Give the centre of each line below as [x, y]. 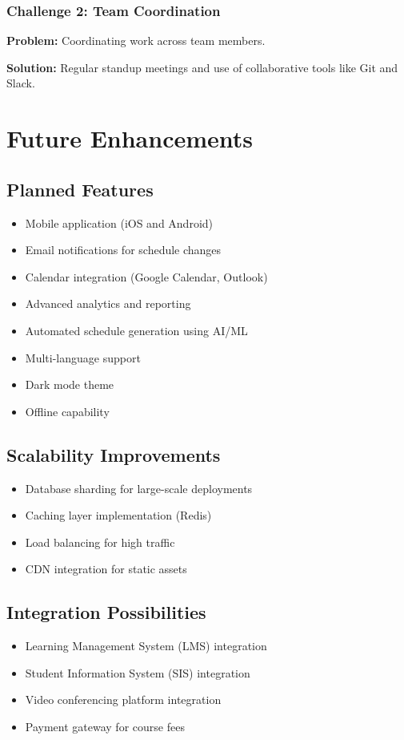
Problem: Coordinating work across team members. [136, 40]
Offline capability [67, 411]
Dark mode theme [70, 384]
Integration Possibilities [106, 612]
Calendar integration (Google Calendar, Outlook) [146, 276]
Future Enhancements [130, 138]
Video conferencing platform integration [123, 700]
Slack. [21, 83]
